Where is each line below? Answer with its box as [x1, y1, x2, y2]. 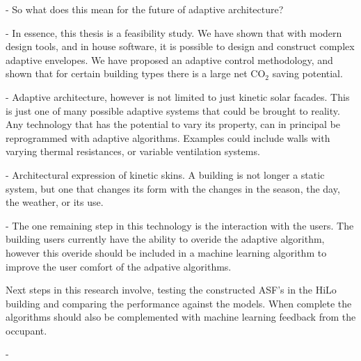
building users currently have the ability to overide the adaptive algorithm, [6, 232, 325, 246]
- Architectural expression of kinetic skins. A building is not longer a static [6, 167, 325, 182]
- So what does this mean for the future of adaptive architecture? [6, 2, 284, 16]
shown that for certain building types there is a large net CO [6, 66, 266, 81]
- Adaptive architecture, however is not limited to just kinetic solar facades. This [6, 89, 350, 104]
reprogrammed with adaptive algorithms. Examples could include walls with [6, 130, 330, 145]
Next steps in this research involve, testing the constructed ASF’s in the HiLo [6, 282, 337, 297]
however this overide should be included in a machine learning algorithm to [6, 245, 327, 259]
